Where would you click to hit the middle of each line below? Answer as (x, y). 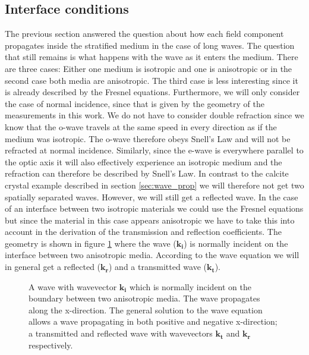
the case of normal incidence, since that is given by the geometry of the (135, 103)
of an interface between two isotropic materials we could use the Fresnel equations (154, 208)
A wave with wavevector (73, 286)
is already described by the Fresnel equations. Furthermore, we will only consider (152, 92)
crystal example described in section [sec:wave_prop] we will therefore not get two (154, 185)
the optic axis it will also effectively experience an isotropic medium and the (144, 161)
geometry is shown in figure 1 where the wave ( (91, 243)
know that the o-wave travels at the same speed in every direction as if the (141, 126)
